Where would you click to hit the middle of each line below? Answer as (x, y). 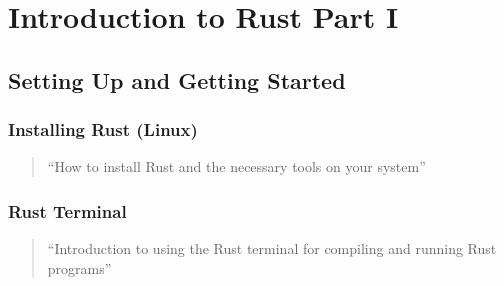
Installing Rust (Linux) (103, 129)
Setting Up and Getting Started (177, 79)
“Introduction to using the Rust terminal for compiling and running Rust (272, 248)
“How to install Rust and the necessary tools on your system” (236, 166)
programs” (79, 267)
